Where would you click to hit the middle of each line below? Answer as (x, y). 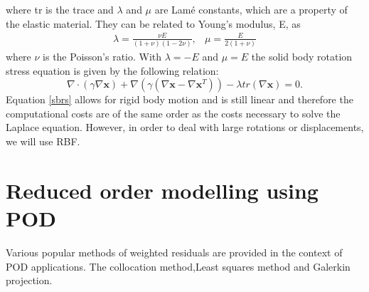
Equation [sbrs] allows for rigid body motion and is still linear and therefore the (180, 99)
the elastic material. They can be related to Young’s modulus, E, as (153, 23)
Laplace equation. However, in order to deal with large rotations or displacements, (185, 127)
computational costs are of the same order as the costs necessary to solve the (173, 113)
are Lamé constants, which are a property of (251, 9)
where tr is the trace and (60, 9)
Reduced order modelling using (162, 190)
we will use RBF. (43, 141)
